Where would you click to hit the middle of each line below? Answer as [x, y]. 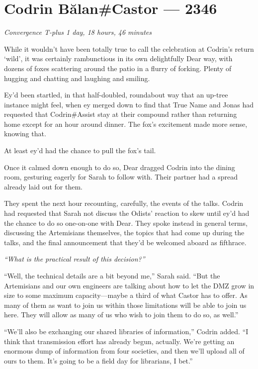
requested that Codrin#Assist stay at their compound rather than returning [121, 114]
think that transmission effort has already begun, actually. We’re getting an [119, 341]
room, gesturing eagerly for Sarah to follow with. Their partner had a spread [121, 177]
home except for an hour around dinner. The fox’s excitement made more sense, [126, 124]
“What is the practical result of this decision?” [75, 259]
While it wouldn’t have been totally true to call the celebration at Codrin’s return [129, 48]
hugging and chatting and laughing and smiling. [77, 78]
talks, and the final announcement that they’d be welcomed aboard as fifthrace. [125, 242]
